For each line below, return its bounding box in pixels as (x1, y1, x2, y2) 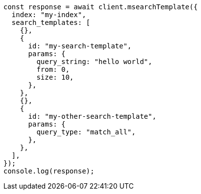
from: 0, (36, 65, 70, 73)
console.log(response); (3, 167, 95, 175)
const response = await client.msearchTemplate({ (3, 3, 198, 11)
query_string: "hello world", (36, 58, 152, 65)
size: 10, (36, 73, 74, 81)
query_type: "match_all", (36, 128, 136, 136)
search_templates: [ (11, 19, 91, 26)
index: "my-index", (11, 11, 86, 19)
